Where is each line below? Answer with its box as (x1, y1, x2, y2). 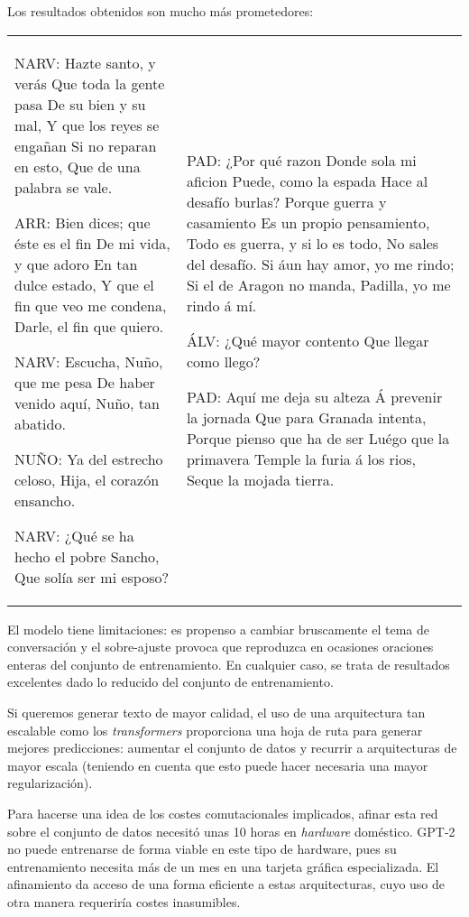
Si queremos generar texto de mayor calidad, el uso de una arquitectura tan (7, 702, 426, 721)
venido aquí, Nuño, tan (14, 392, 160, 413)
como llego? (186, 350, 261, 372)
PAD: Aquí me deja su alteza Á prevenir (186, 385, 443, 407)
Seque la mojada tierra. (186, 468, 335, 490)
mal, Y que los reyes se (14, 114, 160, 135)
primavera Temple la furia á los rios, (186, 448, 417, 469)
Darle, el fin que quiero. (14, 315, 164, 337)
